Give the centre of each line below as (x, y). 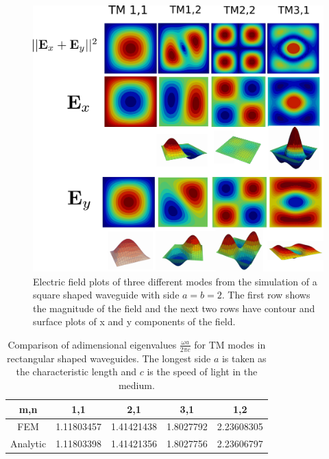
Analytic (28, 444)
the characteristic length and (76, 372)
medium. (136, 385)
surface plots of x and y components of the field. (134, 321)
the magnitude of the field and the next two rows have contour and (174, 308)
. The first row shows (266, 295)
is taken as (244, 358)
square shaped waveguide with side (106, 295)
